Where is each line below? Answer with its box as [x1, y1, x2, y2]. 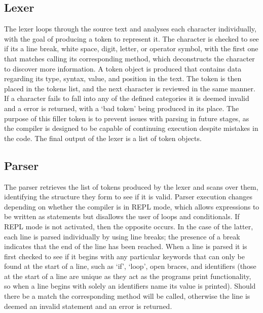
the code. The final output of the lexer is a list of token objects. [4, 132, 202, 143]
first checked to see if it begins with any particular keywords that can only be [4, 251, 245, 261]
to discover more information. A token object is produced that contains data [4, 63, 242, 74]
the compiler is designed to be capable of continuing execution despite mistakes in [4, 123, 258, 133]
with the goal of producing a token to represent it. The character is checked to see [4, 33, 259, 44]
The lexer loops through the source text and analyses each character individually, [4, 23, 256, 34]
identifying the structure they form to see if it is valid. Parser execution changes [4, 191, 252, 202]
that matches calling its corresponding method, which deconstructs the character [4, 53, 255, 63]
